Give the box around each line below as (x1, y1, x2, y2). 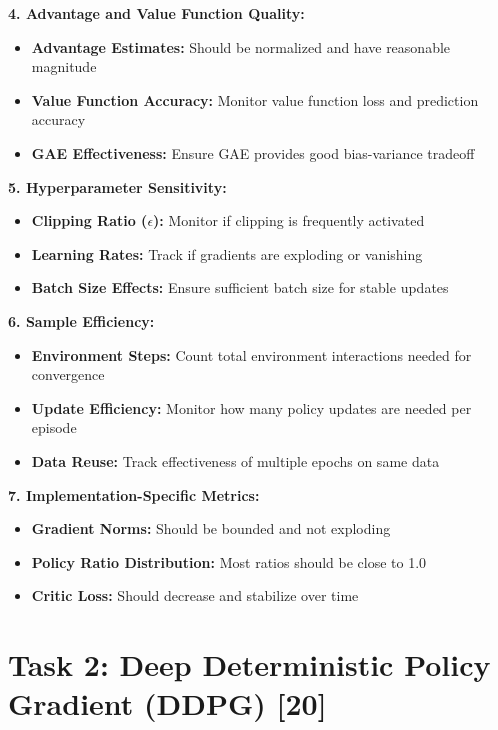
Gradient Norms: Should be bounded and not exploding (31, 518, 391, 539)
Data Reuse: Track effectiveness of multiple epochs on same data (31, 450, 440, 471)
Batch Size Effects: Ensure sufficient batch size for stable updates (31, 277, 449, 298)
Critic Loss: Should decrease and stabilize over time (31, 585, 359, 606)
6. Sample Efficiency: (8, 310, 155, 331)
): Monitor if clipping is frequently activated (153, 210, 425, 231)
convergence (31, 364, 105, 385)
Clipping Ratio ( (31, 210, 148, 231)
